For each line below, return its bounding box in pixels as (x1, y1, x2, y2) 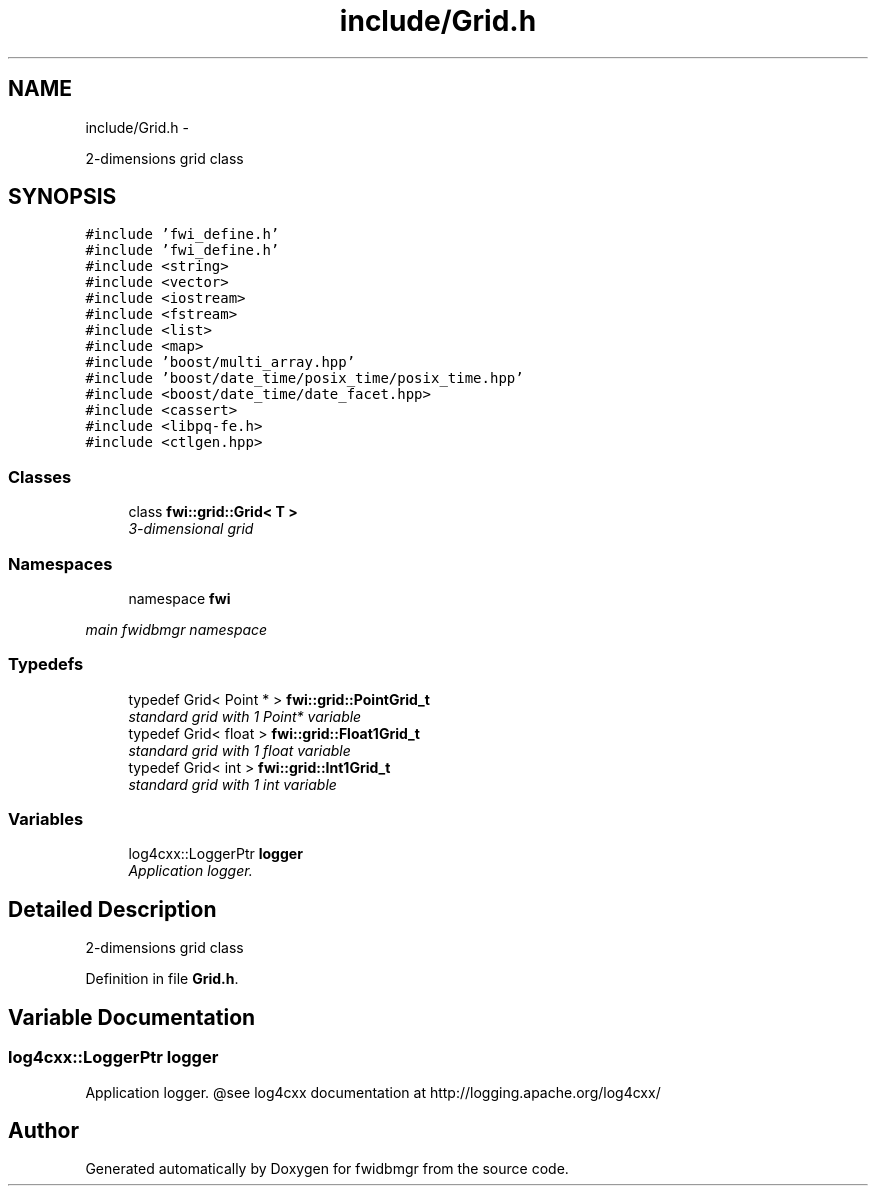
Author (8, 1117, 79, 1143)
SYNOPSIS (8, 184, 117, 210)
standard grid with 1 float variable (128, 741, 351, 759)
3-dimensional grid (128, 520, 254, 538)
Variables (8, 809, 84, 830)
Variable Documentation (8, 1004, 256, 1030)
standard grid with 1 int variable (128, 775, 337, 793)
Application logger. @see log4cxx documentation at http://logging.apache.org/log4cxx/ (85, 1083, 661, 1101)
